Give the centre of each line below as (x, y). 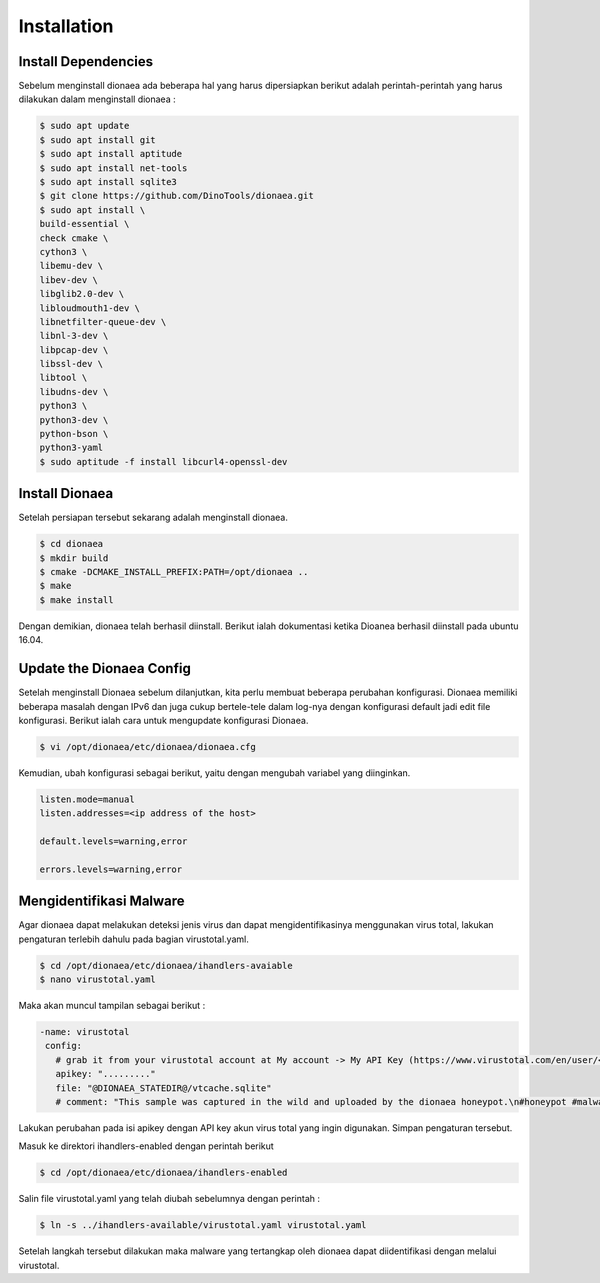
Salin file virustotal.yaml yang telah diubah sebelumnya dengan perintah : (169, 1199)
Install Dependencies (86, 61)
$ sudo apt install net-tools (113, 168)
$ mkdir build (74, 558)
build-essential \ (84, 224)
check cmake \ (74, 238)
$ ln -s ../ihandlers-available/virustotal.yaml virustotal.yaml (203, 1225)
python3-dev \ (74, 419)
